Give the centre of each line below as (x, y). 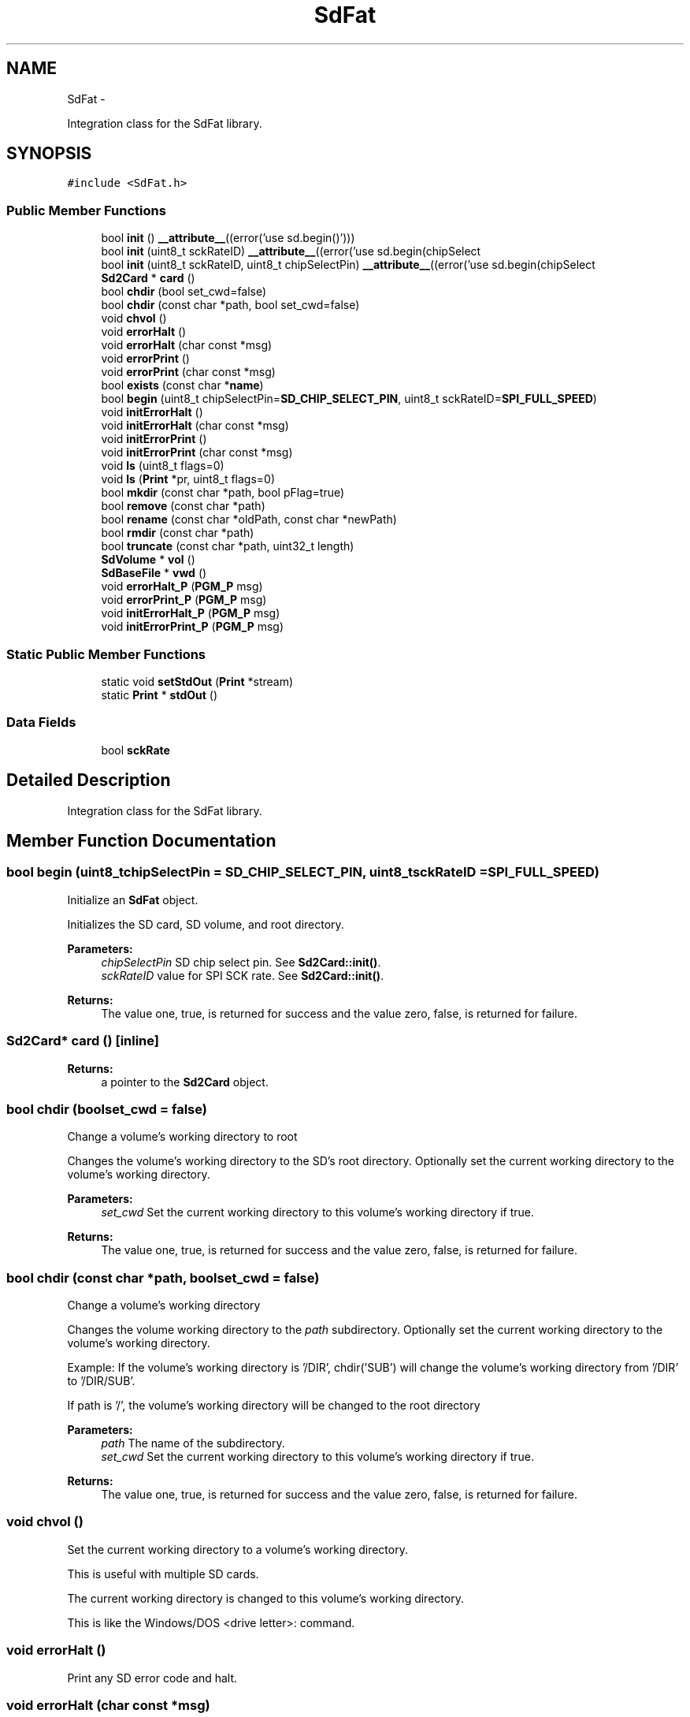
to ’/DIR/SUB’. (101, 1381)
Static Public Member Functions (106, 654)
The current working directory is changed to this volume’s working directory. (265, 1598)
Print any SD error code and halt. (152, 1678)
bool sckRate (135, 750)
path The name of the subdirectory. (193, 1443)
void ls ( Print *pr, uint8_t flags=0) (188, 479)
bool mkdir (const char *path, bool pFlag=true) (223, 493)
